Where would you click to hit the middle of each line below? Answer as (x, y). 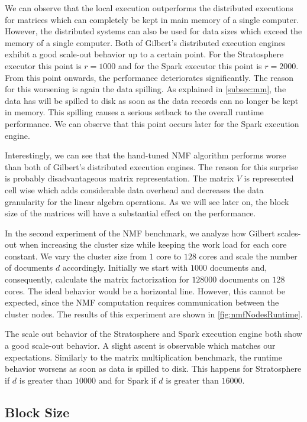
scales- (289, 233)
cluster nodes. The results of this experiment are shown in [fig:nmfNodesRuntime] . (154, 314)
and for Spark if (127, 380)
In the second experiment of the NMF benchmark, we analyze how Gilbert (140, 233)
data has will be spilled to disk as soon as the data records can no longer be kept (152, 100)
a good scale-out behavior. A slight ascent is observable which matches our (140, 345)
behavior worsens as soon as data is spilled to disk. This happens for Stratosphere (153, 369)
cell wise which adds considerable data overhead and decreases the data (134, 189)
